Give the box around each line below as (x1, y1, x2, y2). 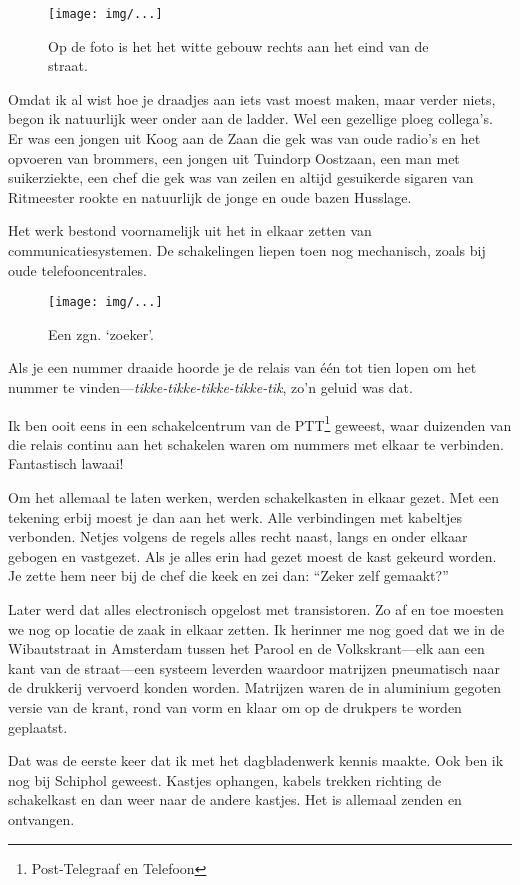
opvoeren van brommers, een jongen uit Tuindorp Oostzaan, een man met (8, 147, 460, 168)
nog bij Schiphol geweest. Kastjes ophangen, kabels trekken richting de (8, 769, 442, 790)
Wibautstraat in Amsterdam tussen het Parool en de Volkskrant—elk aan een (8, 638, 485, 659)
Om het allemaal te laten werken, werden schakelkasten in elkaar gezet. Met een (8, 487, 499, 508)
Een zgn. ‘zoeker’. (48, 323, 155, 344)
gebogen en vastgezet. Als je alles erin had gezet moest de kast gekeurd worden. (8, 545, 497, 566)
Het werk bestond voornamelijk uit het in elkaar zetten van (8, 220, 372, 241)
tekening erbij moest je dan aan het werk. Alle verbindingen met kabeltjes (8, 506, 463, 527)
